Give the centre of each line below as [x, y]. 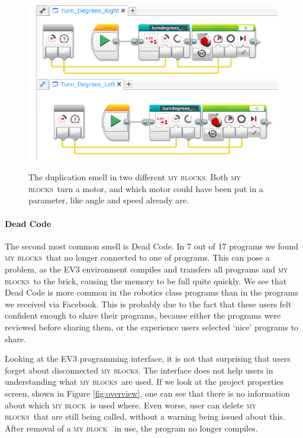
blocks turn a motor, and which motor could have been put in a [146, 188]
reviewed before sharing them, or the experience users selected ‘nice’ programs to [152, 327]
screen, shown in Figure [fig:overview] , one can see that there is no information [147, 393]
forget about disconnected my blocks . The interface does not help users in [139, 370]
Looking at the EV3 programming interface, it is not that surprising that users [148, 358]
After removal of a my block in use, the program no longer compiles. [131, 428]
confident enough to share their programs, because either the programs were [143, 315]
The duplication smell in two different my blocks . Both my [135, 177]
